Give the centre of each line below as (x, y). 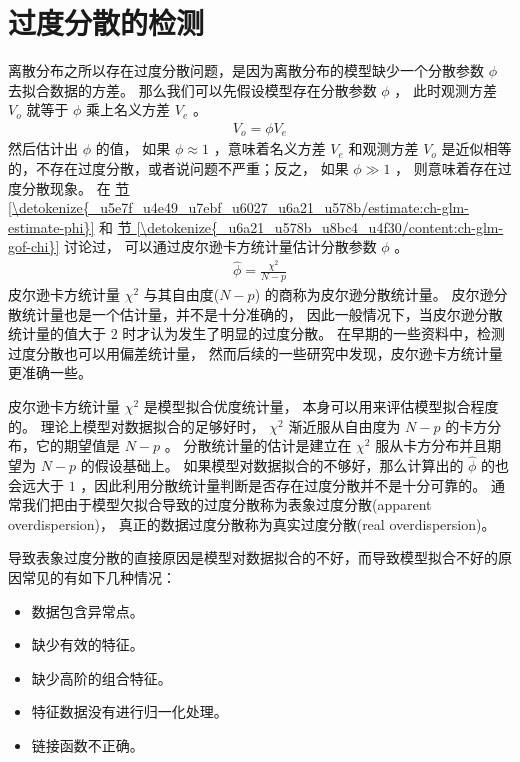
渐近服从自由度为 (344, 425)
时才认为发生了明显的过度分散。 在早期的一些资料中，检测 (313, 333)
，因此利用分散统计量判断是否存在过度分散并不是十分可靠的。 (283, 484)
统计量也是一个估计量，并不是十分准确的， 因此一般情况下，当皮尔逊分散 (262, 313)
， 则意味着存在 (446, 167)
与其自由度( (181, 294)
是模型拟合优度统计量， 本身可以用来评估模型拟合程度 (321, 406)
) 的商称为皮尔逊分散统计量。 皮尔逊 (374, 294)
